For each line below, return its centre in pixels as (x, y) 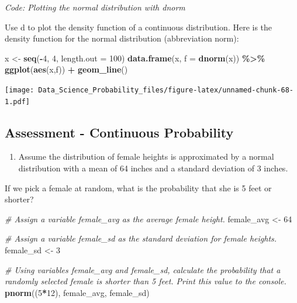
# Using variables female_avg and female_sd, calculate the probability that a (143, 269)
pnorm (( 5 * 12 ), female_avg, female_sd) (77, 292)
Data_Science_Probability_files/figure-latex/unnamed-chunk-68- (166, 90)
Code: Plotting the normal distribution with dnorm (95, 7)
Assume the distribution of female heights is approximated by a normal (146, 156)
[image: (20, 90)
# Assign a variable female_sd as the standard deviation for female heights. (141, 238)
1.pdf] (17, 101)
